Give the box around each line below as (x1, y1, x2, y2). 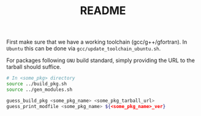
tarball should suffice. (6, 63, 61, 71)
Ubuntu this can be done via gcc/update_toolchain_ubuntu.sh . (6, 45, 161, 52)
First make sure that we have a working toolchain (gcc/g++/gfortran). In (6, 38, 188, 46)
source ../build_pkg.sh (6, 81, 67, 87)
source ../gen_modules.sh (6, 87, 72, 93)
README (80, 4, 126, 18)
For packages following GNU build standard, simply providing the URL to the (6, 56, 195, 64)
